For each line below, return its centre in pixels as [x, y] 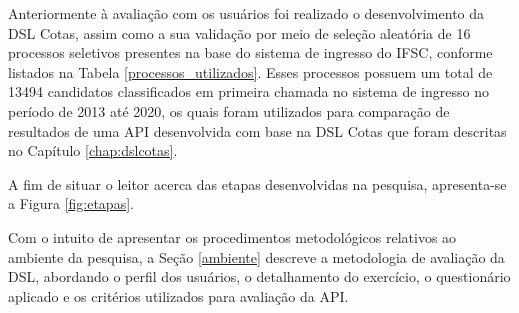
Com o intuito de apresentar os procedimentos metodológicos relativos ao [232, 236]
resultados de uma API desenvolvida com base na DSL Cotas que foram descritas [257, 130]
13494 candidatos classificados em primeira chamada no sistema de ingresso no [248, 91]
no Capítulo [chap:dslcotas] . [93, 150]
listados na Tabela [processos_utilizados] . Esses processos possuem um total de [250, 71]
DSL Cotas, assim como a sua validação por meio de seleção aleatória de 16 [239, 32]
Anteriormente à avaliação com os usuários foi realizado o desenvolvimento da [246, 13]
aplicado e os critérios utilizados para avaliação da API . [178, 295]
